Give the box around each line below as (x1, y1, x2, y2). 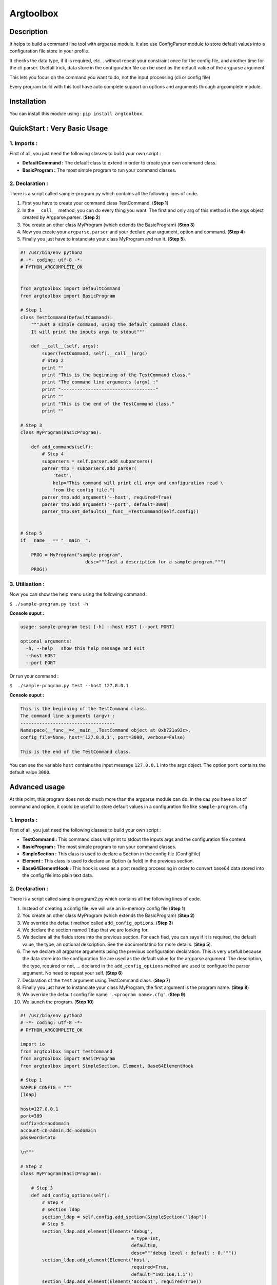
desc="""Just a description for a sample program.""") (85, 559, 226, 565)
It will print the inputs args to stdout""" (31, 329, 145, 335)
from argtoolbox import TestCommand (20, 1049, 113, 1054)
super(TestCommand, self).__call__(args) (42, 350, 148, 356)
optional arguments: (20, 638, 72, 644)
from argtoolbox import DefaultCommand (20, 286, 121, 291)
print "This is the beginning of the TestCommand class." (42, 372, 191, 378)
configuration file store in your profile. (9, 48, 90, 54)
